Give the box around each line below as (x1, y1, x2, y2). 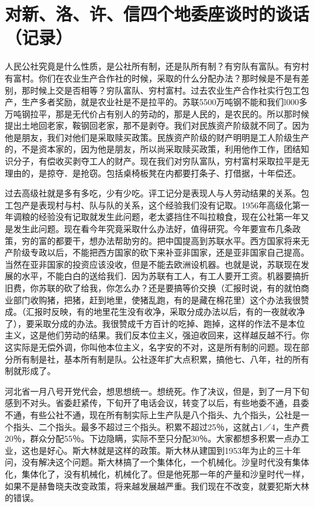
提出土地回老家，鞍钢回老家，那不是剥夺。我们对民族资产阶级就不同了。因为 (5, 119, 309, 132)
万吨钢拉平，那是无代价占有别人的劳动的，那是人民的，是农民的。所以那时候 (5, 107, 309, 120)
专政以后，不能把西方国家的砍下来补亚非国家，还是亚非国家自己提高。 (30, 246, 309, 259)
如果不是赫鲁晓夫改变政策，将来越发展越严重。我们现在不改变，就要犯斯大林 (5, 479, 309, 492)
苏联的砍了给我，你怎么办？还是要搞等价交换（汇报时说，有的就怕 (38, 282, 301, 294)
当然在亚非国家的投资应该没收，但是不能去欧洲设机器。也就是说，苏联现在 (5, 257, 301, 270)
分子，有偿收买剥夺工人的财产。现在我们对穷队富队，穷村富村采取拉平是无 (13, 155, 309, 167)
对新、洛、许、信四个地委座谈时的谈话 (5, 1, 310, 26)
